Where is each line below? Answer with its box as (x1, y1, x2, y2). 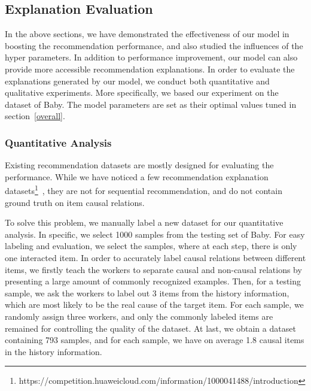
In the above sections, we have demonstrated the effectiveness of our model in (5, 28, 289, 40)
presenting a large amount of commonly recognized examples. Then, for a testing (5, 275, 301, 287)
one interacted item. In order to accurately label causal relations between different (5, 251, 306, 263)
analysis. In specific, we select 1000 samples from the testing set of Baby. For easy (5, 228, 305, 240)
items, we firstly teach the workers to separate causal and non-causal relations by (5, 263, 302, 275)
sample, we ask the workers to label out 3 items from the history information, (5, 286, 289, 299)
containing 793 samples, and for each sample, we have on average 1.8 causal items (5, 334, 304, 346)
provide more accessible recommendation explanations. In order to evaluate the (5, 62, 295, 75)
